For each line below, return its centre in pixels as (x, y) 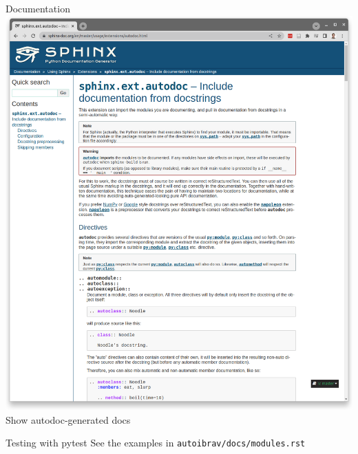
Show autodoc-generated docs (68, 419)
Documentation (38, 8)
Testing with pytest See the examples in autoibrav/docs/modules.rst (156, 443)
